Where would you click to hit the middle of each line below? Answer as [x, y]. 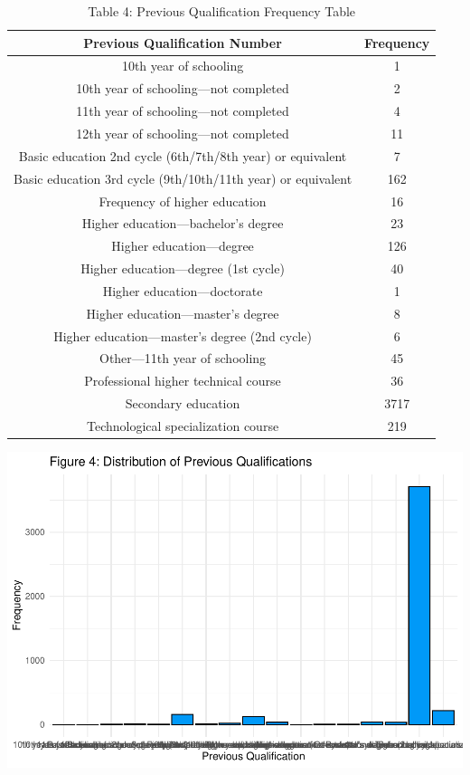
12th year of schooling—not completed [183, 133]
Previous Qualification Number [183, 42]
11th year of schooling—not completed [183, 111]
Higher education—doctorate [183, 290]
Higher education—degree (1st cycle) [183, 268]
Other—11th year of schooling [183, 358]
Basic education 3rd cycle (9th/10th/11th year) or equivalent [183, 178]
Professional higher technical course [183, 381]
